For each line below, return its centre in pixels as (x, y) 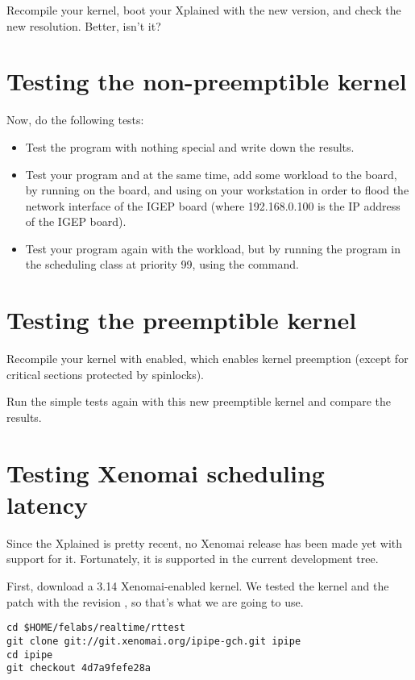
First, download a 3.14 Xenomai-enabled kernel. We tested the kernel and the (198, 586)
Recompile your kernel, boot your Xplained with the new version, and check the (204, 10)
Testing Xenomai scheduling (166, 472)
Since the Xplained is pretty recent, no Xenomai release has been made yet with (205, 542)
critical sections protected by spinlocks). (105, 374)
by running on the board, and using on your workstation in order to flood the (217, 190)
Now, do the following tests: (75, 120)
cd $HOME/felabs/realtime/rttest (96, 628)
